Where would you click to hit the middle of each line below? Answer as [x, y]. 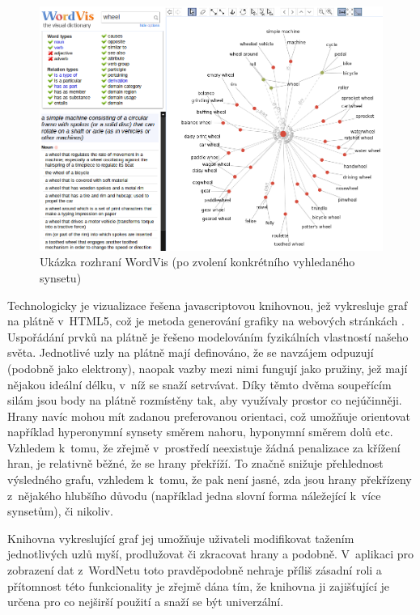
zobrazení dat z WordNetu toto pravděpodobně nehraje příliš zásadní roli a [195, 570]
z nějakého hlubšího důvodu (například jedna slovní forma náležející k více [194, 495]
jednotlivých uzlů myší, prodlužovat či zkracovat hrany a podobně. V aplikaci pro [210, 554]
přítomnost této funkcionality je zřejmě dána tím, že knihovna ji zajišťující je [198, 585]
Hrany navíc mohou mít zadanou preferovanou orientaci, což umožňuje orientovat [209, 416]
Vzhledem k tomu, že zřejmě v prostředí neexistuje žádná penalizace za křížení [204, 447]
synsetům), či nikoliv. [60, 511]
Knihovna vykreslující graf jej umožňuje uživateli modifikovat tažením [181, 538]
